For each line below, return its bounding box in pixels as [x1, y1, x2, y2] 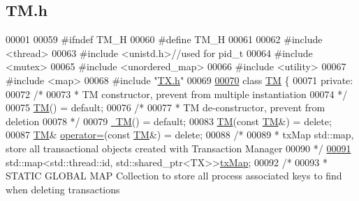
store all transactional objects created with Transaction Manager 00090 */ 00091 [6, 140, 351, 155]
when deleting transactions [6, 182, 120, 196]
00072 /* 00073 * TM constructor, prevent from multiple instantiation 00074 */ [6, 86, 348, 101]
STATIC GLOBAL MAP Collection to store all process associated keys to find [6, 168, 342, 183]
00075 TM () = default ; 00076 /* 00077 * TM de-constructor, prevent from [6, 100, 325, 115]
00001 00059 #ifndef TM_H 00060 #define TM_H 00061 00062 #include [6, 32, 323, 47]
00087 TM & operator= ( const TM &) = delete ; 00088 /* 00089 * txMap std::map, [6, 127, 354, 142]
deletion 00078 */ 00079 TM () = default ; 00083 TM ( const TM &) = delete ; [6, 113, 332, 128]
